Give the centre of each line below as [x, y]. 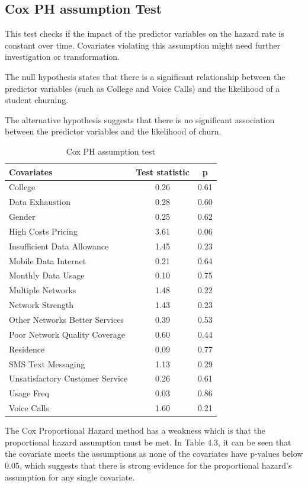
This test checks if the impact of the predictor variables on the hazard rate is [145, 33]
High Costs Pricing [43, 231]
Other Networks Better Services [67, 319]
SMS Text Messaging [47, 363]
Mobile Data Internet [48, 260]
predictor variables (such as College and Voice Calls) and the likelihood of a [142, 88]
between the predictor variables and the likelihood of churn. [113, 131]
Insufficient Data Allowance [59, 246]
